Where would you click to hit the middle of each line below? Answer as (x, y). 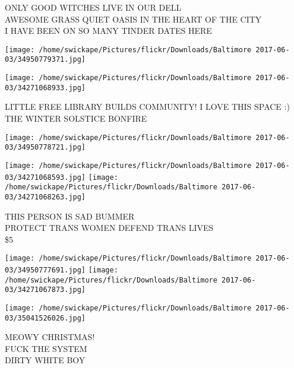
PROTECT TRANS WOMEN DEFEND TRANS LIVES (109, 228)
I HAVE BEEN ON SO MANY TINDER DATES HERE (108, 31)
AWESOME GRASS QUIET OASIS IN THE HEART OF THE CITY (133, 19)
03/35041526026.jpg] (45, 318)
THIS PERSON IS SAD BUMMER (70, 216)
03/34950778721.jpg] (45, 147)
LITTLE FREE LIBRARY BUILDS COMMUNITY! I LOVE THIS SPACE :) (147, 107)
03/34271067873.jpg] (45, 290)
